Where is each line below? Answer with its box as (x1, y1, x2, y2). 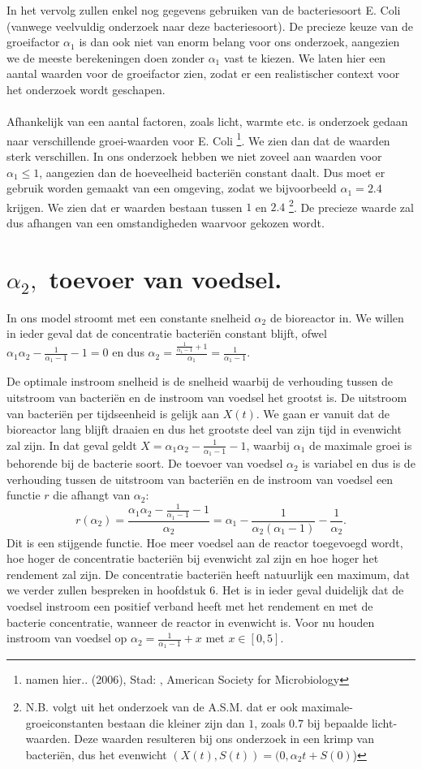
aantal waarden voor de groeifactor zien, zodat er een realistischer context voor (6, 65, 400, 82)
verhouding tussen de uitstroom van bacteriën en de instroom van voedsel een (6, 470, 394, 487)
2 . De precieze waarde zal (289, 196, 414, 215)
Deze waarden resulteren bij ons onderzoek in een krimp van (74, 730, 374, 747)
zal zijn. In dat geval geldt (6, 436, 137, 453)
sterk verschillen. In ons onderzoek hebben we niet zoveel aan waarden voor (6, 148, 382, 164)
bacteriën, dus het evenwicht (25, 745, 167, 763)
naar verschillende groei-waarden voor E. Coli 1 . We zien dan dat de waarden (6, 129, 390, 149)
